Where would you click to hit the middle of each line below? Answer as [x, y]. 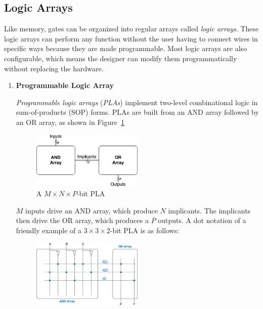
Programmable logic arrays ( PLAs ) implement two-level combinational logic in [137, 102]
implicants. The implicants [209, 210]
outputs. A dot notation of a [202, 220]
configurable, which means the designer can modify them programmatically [121, 58]
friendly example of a [49, 230]
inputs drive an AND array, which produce [92, 210]
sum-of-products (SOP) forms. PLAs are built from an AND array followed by [137, 112]
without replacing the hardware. [54, 68]
